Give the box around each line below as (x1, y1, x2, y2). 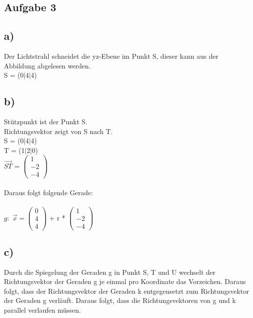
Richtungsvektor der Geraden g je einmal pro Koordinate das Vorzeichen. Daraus (4, 276, 246, 286)
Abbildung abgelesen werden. (4, 60, 91, 70)
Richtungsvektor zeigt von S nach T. (4, 126, 113, 136)
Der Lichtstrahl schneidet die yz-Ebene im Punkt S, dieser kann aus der (4, 50, 218, 61)
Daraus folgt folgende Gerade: (4, 187, 93, 198)
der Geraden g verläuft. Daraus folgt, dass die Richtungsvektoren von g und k (4, 295, 236, 305)
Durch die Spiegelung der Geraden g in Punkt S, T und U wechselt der (4, 267, 216, 277)
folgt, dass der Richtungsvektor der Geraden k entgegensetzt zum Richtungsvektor (4, 285, 249, 296)
